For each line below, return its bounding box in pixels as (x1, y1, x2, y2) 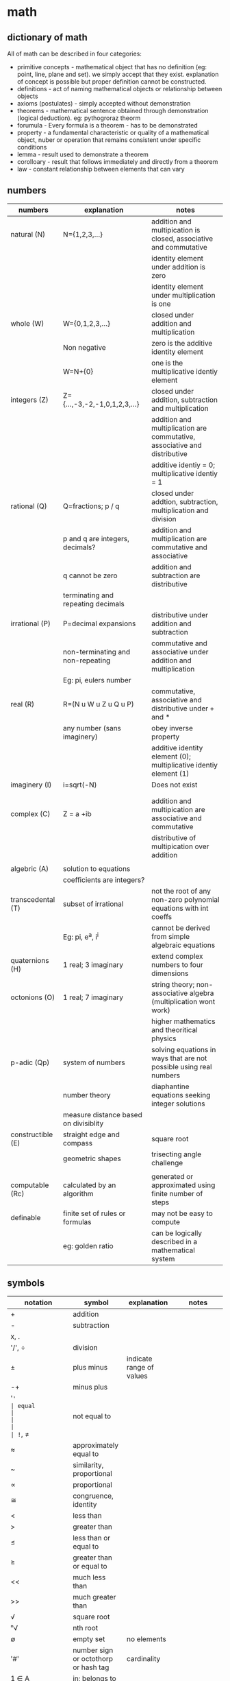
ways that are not (151, 1053, 207, 1063)
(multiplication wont (151, 997, 216, 1006)
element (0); (151, 752, 192, 761)
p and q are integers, (62, 534, 130, 543)
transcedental (10, 894, 55, 904)
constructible (10, 1130, 53, 1139)
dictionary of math (7, 32, 88, 43)
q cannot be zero (62, 571, 118, 580)
